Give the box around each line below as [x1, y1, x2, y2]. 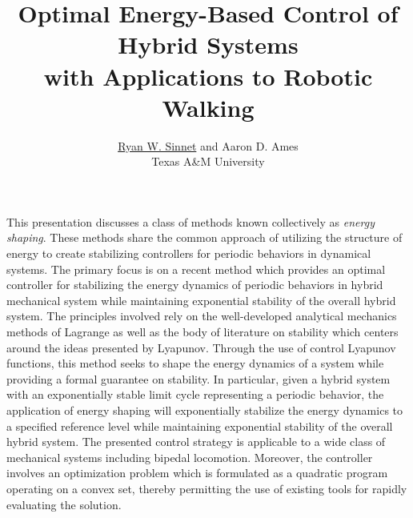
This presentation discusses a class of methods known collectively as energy [6, 213, 375, 230]
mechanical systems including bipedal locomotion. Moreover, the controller [6, 448, 373, 465]
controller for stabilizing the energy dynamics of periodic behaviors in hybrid [6, 276, 383, 293]
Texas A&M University [151, 153, 265, 170]
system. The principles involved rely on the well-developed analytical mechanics [6, 307, 397, 324]
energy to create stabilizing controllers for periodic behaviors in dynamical [6, 245, 371, 262]
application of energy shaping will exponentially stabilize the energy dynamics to [6, 402, 403, 418]
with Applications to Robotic [43, 59, 373, 92]
